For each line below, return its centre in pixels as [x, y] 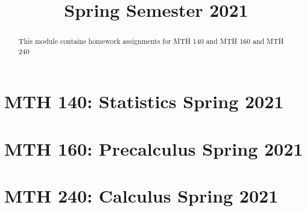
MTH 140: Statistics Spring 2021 [144, 101]
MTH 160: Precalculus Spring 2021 [154, 148]
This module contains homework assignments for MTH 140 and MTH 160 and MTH [151, 41]
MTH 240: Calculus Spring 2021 [141, 196]
